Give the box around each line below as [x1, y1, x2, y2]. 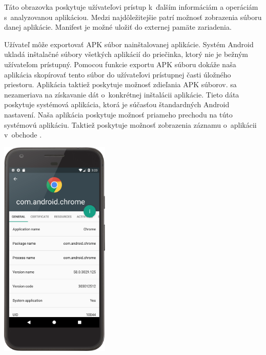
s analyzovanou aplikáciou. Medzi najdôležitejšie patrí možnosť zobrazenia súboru [4, 11, 262, 22]
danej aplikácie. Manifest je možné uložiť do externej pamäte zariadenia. [4, 22, 232, 32]
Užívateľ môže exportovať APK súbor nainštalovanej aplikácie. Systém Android [4, 38, 254, 49]
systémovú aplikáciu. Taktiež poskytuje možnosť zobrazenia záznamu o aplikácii [4, 119, 257, 130]
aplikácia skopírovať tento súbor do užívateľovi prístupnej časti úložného [4, 69, 231, 80]
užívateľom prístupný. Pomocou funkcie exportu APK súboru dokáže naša [4, 58, 236, 69]
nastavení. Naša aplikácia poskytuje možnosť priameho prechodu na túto [4, 109, 233, 120]
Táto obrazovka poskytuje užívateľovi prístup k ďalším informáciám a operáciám [4, 2, 258, 12]
